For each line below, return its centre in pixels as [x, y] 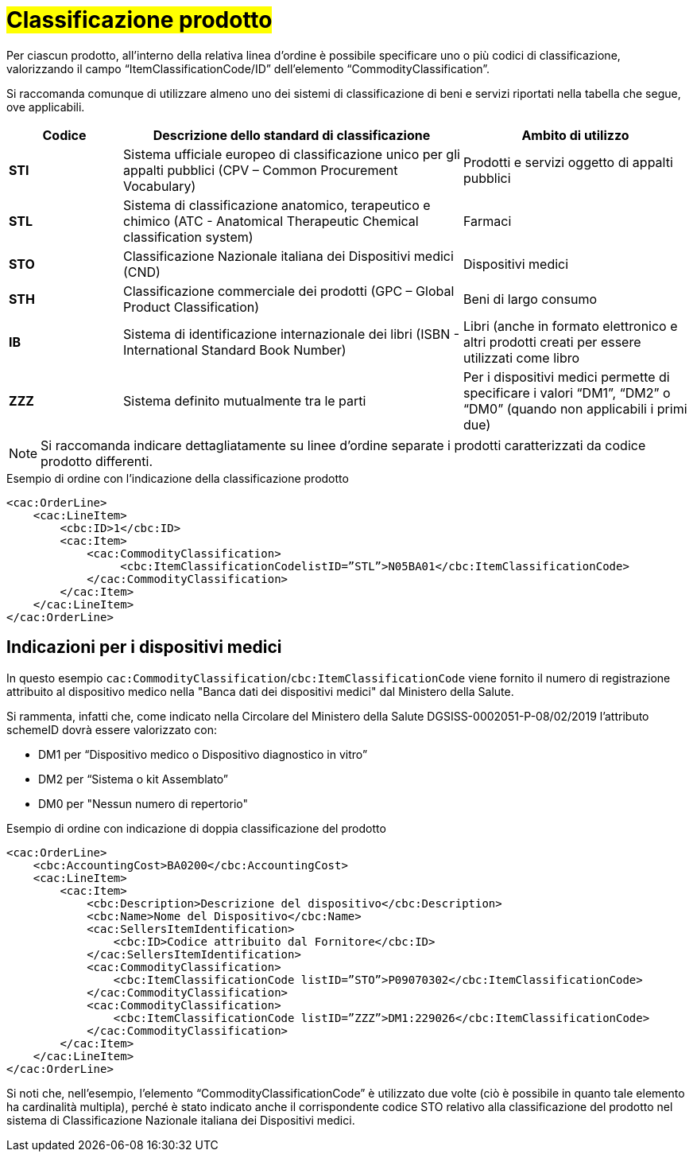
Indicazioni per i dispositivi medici [144, 647]
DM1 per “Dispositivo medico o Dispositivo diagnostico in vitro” [203, 754]
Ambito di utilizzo [575, 135]
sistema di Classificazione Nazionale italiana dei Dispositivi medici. [181, 1120]
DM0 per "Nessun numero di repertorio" [143, 803]
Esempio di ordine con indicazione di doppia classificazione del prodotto [196, 828]
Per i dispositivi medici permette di [566, 377]
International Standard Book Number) [234, 350]
